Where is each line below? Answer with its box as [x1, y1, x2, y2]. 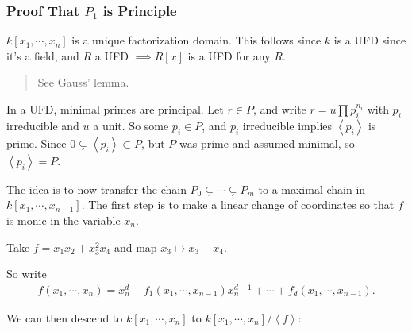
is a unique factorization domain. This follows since [71, 32, 322, 48]
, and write [252, 101, 306, 117]
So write [6, 265, 47, 282]
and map [114, 238, 157, 255]
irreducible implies [242, 117, 333, 133]
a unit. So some [93, 117, 169, 133]
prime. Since [6, 134, 67, 151]
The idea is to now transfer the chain [6, 180, 187, 197]
